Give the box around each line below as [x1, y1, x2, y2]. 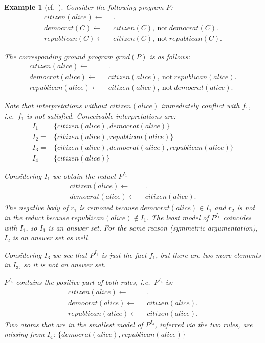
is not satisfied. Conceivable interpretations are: [27, 110, 176, 121]
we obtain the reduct [53, 170, 116, 181]
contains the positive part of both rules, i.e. [16, 276, 150, 287]
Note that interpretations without [4, 100, 107, 111]
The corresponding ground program [4, 51, 113, 61]
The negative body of [4, 202, 69, 213]
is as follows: [149, 51, 190, 61]
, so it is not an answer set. [19, 259, 106, 270]
